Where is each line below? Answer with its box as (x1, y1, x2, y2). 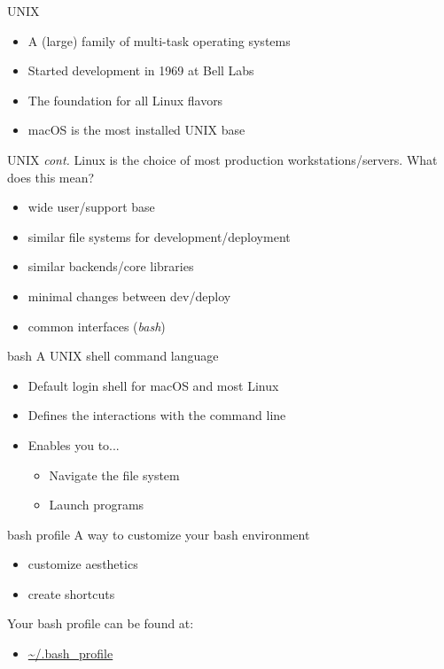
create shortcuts (27, 584, 115, 603)
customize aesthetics (27, 555, 138, 573)
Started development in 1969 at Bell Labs (27, 61, 254, 80)
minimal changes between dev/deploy (27, 286, 231, 305)
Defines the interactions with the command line (27, 406, 286, 424)
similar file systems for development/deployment (27, 227, 291, 245)
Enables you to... (27, 435, 120, 454)
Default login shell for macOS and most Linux (27, 376, 279, 394)
